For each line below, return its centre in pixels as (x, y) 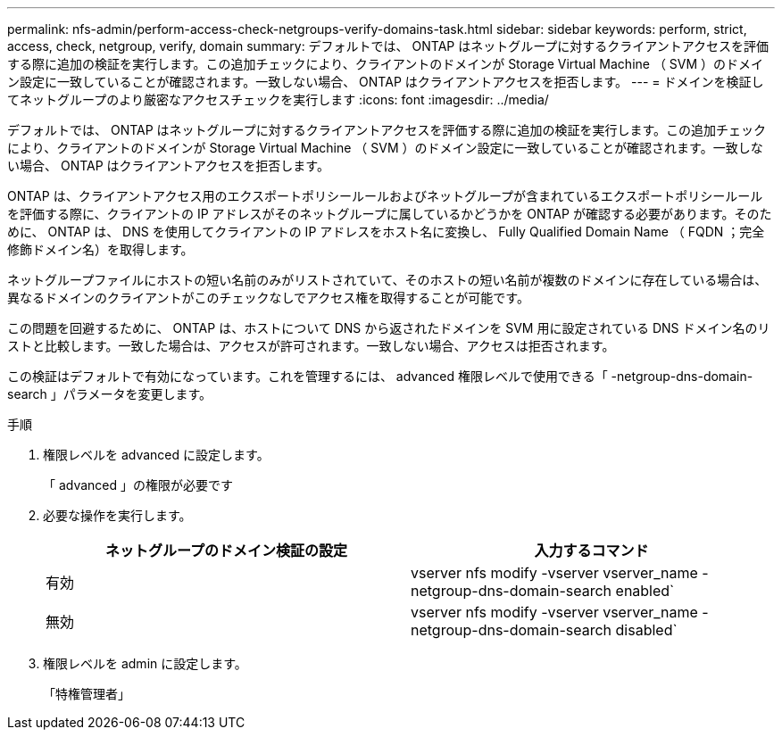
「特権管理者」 (87, 694)
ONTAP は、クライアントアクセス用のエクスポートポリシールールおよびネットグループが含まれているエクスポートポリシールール (385, 196)
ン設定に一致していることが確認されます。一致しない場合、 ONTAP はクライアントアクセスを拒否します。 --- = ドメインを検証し (386, 82)
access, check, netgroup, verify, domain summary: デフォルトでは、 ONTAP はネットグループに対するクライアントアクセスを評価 (388, 46)
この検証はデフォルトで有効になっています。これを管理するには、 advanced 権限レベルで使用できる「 (308, 376)
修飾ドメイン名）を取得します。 (100, 249)
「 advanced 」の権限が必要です (138, 485)
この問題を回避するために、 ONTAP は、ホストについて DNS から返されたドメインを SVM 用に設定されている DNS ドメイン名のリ (389, 328)
